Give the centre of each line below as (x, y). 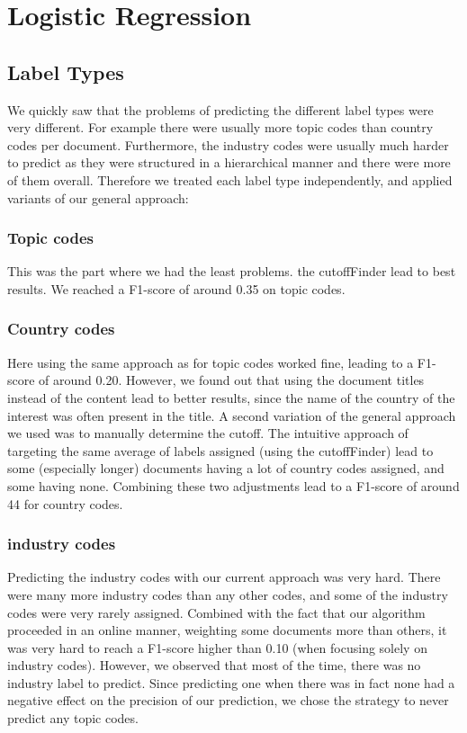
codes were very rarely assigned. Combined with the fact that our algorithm (216, 612)
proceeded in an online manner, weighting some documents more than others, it (227, 630)
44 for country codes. (65, 503)
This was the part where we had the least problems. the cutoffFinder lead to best (232, 271)
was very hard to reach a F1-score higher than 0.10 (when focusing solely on (217, 647)
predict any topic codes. (73, 718)
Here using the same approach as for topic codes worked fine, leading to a (211, 362)
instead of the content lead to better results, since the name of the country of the (231, 397)
